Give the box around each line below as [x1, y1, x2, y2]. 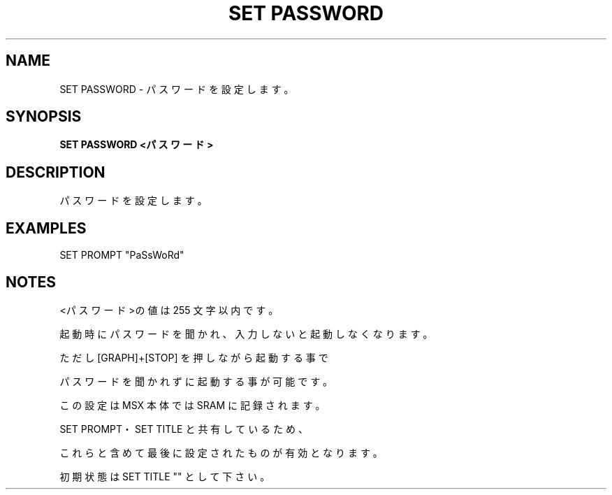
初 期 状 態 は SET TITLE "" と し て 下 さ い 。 [59, 470, 270, 482]
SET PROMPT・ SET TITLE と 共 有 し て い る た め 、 [59, 422, 308, 435]
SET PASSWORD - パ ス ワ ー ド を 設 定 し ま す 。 [59, 82, 294, 95]
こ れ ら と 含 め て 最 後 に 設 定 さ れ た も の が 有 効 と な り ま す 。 [59, 446, 383, 459]
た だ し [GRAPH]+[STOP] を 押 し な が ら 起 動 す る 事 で [59, 351, 328, 364]
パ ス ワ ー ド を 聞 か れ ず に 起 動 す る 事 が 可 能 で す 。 [59, 375, 333, 387]
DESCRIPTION [6, 163, 105, 181]
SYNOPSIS [6, 108, 82, 126]
